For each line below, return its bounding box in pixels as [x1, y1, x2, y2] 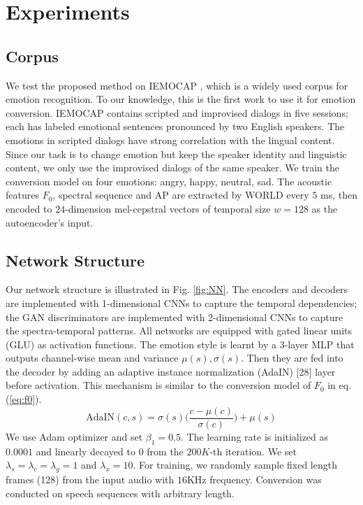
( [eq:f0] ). [6, 392, 42, 406]
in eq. [327, 378, 352, 392]
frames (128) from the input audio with [6, 471, 175, 486]
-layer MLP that [284, 336, 355, 351]
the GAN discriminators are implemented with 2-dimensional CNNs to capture [6, 309, 343, 324]
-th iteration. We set [209, 443, 297, 458]
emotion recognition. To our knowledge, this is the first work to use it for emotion [6, 92, 356, 106]
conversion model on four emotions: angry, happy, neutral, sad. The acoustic [6, 173, 332, 188]
